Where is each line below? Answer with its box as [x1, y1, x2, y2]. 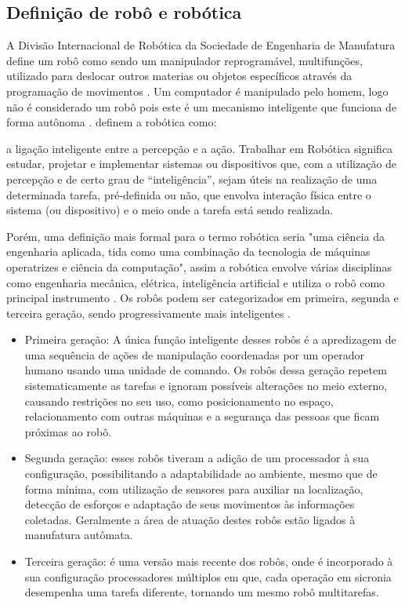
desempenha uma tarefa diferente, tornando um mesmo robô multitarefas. [24, 584, 379, 600]
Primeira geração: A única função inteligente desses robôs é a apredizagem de [24, 331, 396, 348]
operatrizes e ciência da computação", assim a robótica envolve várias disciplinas [6, 258, 392, 275]
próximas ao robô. [24, 423, 112, 439]
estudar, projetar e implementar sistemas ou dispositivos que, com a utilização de [6, 155, 397, 172]
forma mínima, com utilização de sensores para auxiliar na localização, [24, 480, 363, 497]
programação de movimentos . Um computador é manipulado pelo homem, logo [6, 82, 389, 99]
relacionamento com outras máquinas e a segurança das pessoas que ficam [24, 408, 380, 425]
